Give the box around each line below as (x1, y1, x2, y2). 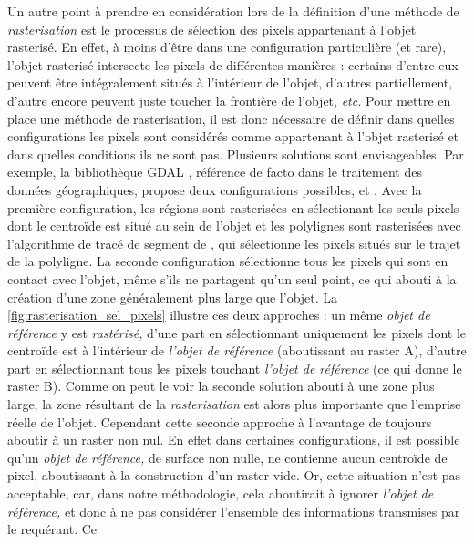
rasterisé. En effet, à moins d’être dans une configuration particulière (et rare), (7, 37, 447, 56)
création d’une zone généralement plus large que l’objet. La (7, 287, 338, 306)
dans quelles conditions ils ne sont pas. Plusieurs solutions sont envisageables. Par (7, 144, 464, 163)
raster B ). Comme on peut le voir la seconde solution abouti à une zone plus (7, 376, 435, 395)
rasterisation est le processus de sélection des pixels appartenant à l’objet (7, 19, 417, 38)
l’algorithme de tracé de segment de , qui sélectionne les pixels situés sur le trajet (7, 233, 461, 252)
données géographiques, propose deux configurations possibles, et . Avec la (7, 180, 422, 199)
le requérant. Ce (7, 519, 98, 539)
